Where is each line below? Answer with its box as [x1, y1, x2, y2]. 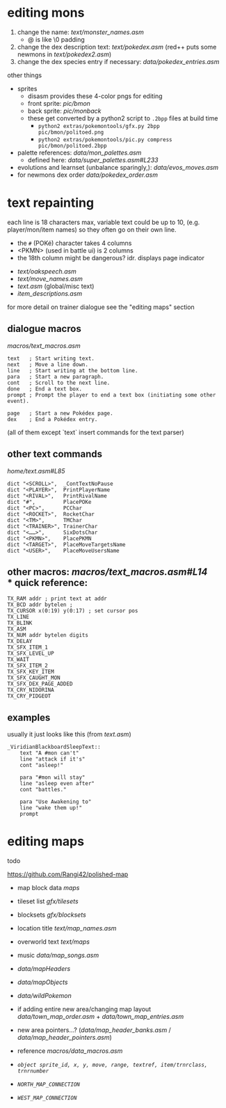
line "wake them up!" [19, 805, 82, 812]
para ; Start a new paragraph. [7, 373, 104, 380]
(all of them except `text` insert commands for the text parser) [7, 428, 184, 436]
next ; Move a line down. [7, 361, 89, 368]
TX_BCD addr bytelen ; [7, 601, 73, 608]
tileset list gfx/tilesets [17, 897, 79, 905]
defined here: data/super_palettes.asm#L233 [27, 155, 159, 164]
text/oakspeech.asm [17, 267, 76, 276]
